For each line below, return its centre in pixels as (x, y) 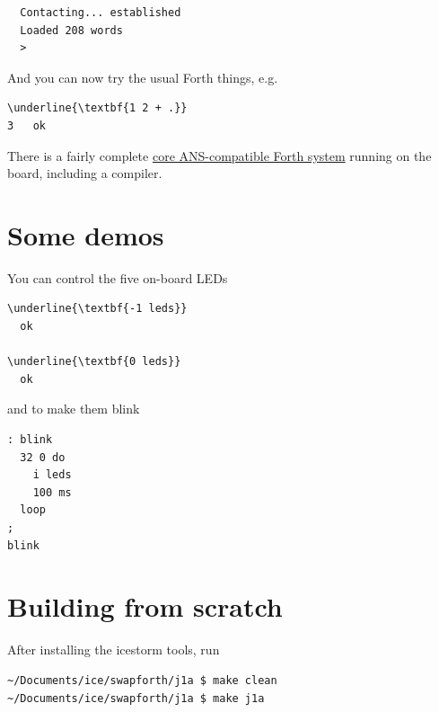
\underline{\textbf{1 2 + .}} (97, 108)
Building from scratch (145, 606)
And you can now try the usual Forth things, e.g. (143, 77)
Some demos (86, 234)
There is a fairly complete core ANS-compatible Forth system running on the (219, 155)
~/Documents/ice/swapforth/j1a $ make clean (142, 680)
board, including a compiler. (85, 173)
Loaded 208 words (71, 30)
